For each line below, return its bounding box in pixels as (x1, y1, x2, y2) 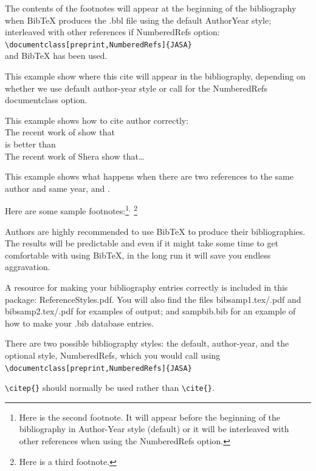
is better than (5, 138, 56, 150)
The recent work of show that (5, 126, 115, 138)
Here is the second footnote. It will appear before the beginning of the (19, 410, 281, 423)
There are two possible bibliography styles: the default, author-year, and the (5, 337, 289, 350)
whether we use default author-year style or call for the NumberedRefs (5, 81, 267, 94)
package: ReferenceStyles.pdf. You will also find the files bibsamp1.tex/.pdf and (5, 293, 301, 305)
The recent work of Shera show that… (5, 149, 145, 162)
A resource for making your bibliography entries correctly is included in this (5, 281, 288, 293)
